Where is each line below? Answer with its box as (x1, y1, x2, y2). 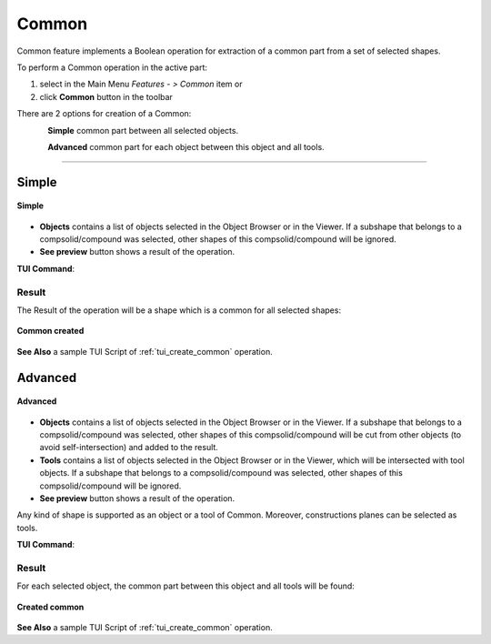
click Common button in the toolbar (39, 91, 173, 102)
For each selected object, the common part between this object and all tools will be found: (16, 580, 355, 591)
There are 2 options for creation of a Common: (16, 108, 192, 119)
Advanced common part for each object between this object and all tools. (47, 141, 325, 152)
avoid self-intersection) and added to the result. (39, 442, 218, 453)
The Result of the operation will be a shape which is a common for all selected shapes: (16, 305, 341, 316)
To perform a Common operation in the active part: (16, 62, 208, 73)
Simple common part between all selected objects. (47, 125, 239, 136)
